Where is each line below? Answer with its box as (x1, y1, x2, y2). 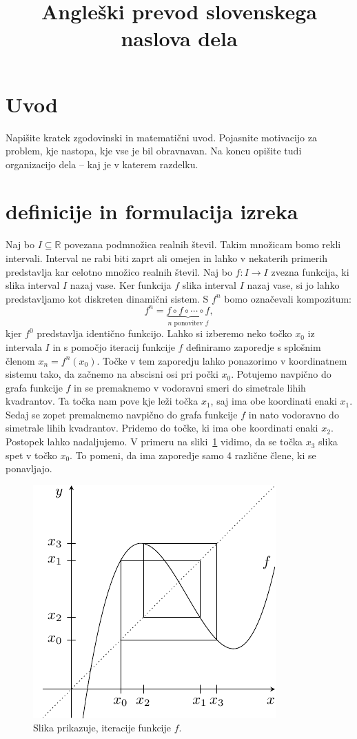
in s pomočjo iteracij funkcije (52, 339, 175, 354)
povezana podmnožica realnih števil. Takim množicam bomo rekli (64, 237, 341, 252)
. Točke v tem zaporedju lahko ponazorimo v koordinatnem (96, 353, 347, 367)
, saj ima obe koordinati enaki (210, 394, 337, 408)
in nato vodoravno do (248, 407, 339, 421)
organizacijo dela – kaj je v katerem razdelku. (6, 156, 198, 171)
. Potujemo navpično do (231, 367, 331, 381)
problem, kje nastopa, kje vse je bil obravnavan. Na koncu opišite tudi (6, 143, 302, 158)
